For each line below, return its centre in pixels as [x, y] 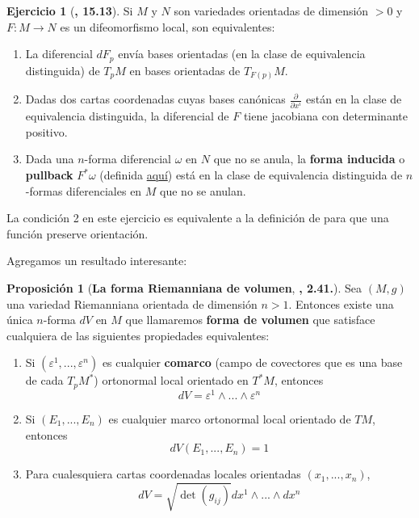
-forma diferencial [128, 159]
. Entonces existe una [341, 303]
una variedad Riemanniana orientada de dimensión [132, 303]
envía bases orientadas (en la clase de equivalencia [242, 54]
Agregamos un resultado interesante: [97, 261]
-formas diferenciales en [84, 190]
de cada [44, 380]
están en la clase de [354, 99]
